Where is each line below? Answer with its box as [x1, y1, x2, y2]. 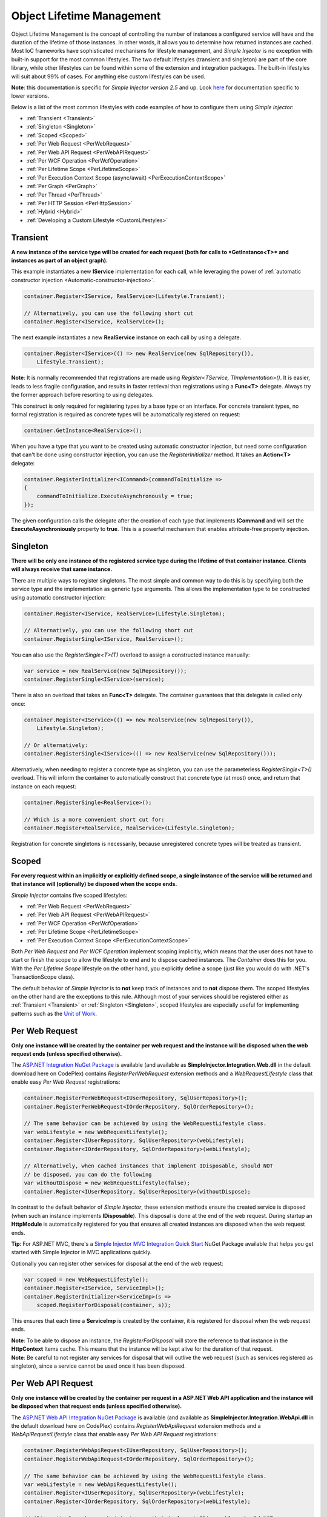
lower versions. [11, 92, 50, 100]
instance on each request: [11, 783, 77, 790]
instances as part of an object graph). [11, 257, 108, 264]
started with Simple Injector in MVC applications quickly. [11, 1249, 152, 1256]
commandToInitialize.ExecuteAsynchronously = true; [36, 493, 194, 500]
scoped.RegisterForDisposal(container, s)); [36, 1302, 171, 1308]
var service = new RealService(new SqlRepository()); [24, 667, 187, 674]
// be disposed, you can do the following [24, 1171, 152, 1178]
